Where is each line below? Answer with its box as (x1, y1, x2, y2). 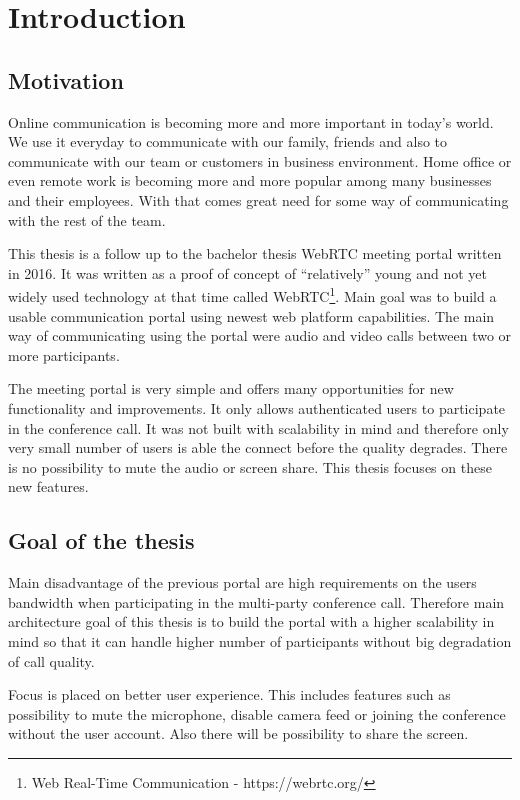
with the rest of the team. (8, 209, 166, 230)
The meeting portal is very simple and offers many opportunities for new (8, 378, 454, 399)
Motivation (8, 64, 124, 95)
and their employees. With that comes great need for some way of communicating (8, 189, 509, 210)
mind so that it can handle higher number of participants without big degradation (8, 630, 512, 651)
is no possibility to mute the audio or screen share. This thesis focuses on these (8, 456, 492, 477)
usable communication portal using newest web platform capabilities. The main (8, 305, 495, 326)
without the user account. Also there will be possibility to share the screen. (8, 723, 469, 744)
